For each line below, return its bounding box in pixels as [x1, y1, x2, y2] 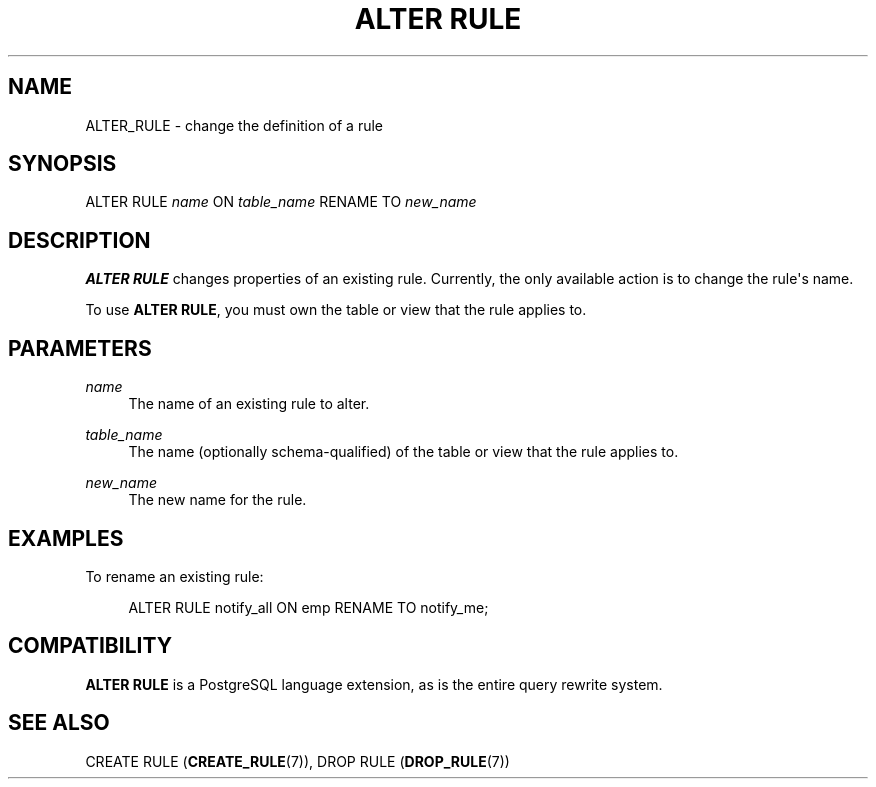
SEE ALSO [8, 710, 110, 736]
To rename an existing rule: [85, 567, 264, 585]
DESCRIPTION [8, 227, 151, 253]
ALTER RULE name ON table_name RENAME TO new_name [85, 193, 477, 211]
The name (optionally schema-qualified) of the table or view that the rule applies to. [128, 443, 679, 461]
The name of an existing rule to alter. [128, 395, 370, 413]
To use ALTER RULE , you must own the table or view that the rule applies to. [85, 301, 587, 319]
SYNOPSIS [8, 151, 117, 177]
